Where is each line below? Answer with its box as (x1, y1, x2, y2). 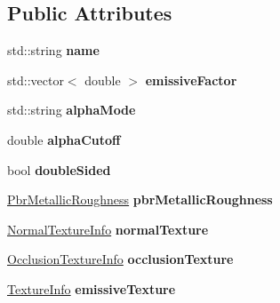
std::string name (7, 41, 100, 60)
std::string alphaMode (7, 100, 136, 119)
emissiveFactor (145, 70, 237, 89)
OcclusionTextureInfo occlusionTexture (7, 250, 234, 268)
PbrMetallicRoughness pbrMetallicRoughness (7, 190, 273, 209)
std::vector (7, 70, 64, 89)
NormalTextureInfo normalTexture (7, 219, 209, 238)
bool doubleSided (7, 160, 111, 179)
